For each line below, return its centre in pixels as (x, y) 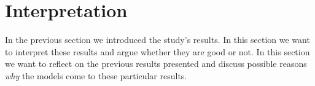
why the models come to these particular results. (96, 75)
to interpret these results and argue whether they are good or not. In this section (157, 51)
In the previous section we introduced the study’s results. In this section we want (157, 40)
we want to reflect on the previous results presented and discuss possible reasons (156, 64)
